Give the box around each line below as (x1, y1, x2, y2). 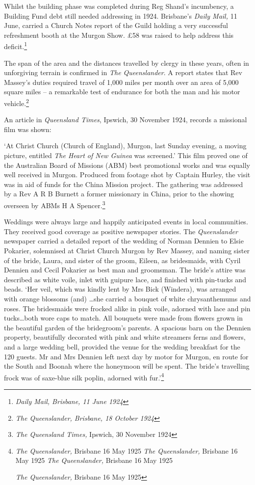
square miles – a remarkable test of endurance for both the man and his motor (4, 86, 240, 97)
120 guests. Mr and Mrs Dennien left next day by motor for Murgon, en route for (4, 351, 249, 361)
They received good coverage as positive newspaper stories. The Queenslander (4, 226, 238, 236)
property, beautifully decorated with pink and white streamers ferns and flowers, (4, 332, 246, 342)
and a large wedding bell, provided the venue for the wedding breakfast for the (4, 341, 240, 351)
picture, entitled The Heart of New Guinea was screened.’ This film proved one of (4, 150, 248, 161)
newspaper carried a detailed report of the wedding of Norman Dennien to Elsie (4, 236, 244, 246)
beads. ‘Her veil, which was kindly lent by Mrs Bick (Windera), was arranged (4, 284, 236, 294)
